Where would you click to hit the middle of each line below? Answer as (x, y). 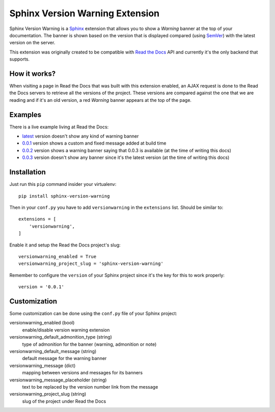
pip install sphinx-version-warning (64, 196)
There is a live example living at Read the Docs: (59, 127)
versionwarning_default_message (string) (53, 351)
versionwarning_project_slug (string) (48, 394)
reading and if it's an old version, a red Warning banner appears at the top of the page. (101, 100)
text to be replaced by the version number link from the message (90, 387)
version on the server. (32, 43)
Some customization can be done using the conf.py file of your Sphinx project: (93, 313)
